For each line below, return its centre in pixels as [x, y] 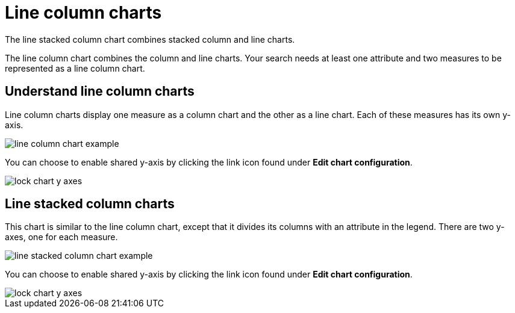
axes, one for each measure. [61, 237]
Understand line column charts [100, 91]
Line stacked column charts [90, 204]
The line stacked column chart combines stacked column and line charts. [150, 39]
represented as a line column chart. [75, 68]
